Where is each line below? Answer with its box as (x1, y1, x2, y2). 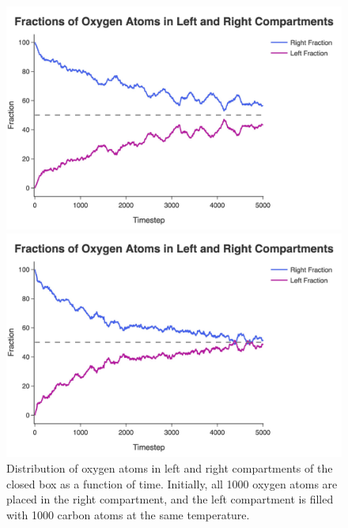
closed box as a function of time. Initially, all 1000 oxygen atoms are (6, 475, 338, 492)
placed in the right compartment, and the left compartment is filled (6, 491, 334, 507)
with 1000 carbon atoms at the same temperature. (6, 506, 250, 522)
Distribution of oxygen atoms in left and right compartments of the (6, 459, 333, 476)
